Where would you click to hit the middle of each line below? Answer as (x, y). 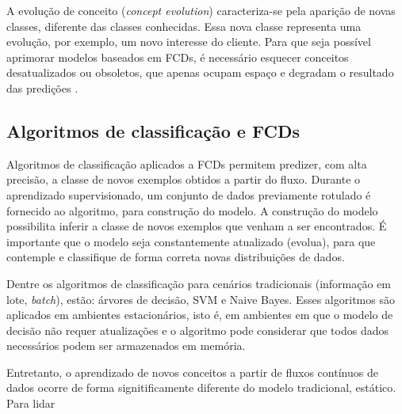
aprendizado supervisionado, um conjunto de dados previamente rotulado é (189, 194)
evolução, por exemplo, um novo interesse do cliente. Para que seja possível (189, 42)
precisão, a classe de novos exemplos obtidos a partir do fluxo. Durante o (184, 179)
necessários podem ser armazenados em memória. (126, 346)
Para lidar (31, 403)
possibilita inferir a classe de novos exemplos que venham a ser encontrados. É (197, 226)
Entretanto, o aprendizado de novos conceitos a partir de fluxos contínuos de (192, 372)
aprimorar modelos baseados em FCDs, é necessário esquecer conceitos (178, 57)
